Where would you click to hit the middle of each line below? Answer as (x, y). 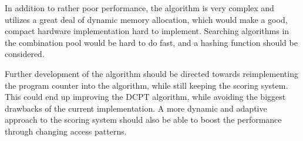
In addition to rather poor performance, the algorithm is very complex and (139, 8)
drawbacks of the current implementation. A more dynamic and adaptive (136, 108)
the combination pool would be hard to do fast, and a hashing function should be (151, 42)
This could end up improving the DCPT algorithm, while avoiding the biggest (145, 97)
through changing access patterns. (66, 131)
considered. (25, 54)
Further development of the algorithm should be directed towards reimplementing (151, 73)
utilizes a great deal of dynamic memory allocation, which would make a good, (146, 19)
